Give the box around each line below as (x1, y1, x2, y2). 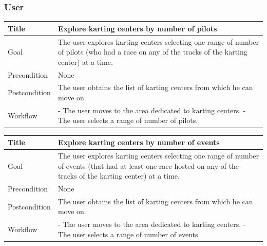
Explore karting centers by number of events (58, 137, 220, 148)
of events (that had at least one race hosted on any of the (58, 160, 239, 171)
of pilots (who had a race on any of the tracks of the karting (58, 46, 247, 57)
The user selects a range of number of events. (58, 229, 200, 239)
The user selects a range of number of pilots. (58, 115, 198, 126)
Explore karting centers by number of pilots (58, 23, 217, 33)
